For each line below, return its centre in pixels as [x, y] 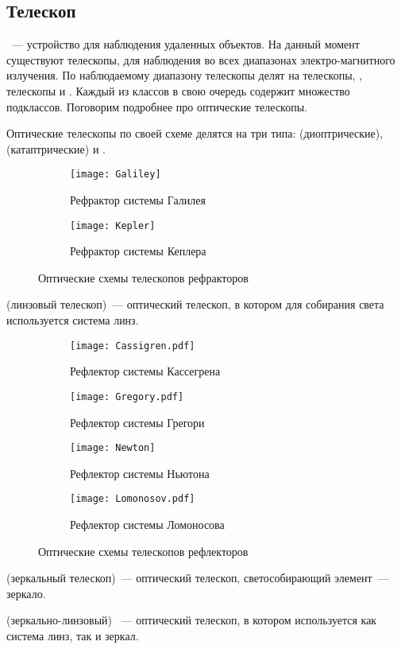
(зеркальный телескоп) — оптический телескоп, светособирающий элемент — [198, 578]
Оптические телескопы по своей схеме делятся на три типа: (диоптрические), [195, 133]
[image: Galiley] [116, 175]
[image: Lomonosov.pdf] [133, 499]
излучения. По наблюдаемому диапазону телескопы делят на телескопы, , [185, 75]
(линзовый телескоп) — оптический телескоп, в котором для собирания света [195, 304]
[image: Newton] [113, 448]
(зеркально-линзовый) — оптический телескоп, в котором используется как [192, 620]
